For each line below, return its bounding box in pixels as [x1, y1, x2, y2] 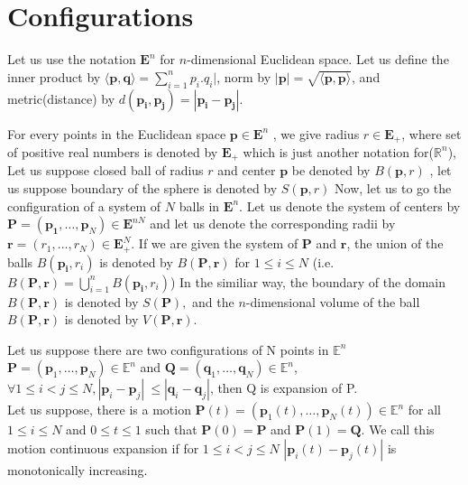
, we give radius [272, 124, 360, 143]
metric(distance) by [7, 89, 115, 107]
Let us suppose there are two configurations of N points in [7, 340, 329, 359]
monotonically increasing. [7, 461, 148, 480]
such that [145, 420, 197, 439]
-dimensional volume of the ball [245, 292, 420, 311]
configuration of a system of [7, 196, 161, 215]
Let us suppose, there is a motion [7, 400, 191, 419]
